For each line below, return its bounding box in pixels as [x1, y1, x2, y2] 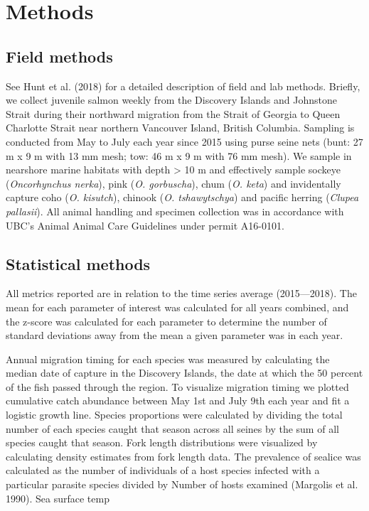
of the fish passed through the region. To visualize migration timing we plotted [6, 379, 349, 394]
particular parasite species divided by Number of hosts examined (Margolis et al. [6, 477, 358, 492]
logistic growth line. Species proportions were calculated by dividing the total [6, 407, 343, 422]
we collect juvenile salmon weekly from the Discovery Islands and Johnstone [6, 92, 337, 107]
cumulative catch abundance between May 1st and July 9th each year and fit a [6, 393, 350, 408]
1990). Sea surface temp [6, 490, 109, 505]
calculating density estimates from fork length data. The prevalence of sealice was [6, 448, 361, 463]
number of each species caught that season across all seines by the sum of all [6, 421, 339, 436]
